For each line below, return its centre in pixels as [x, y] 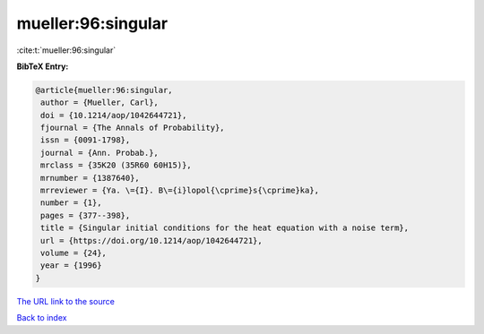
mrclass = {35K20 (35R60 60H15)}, [116, 165]
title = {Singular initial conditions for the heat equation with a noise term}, [225, 228]
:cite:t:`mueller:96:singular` [66, 50]
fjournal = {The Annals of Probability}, [133, 128]
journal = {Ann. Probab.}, [99, 153]
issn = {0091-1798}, [86, 140]
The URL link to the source [66, 301]
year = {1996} [71, 265]
